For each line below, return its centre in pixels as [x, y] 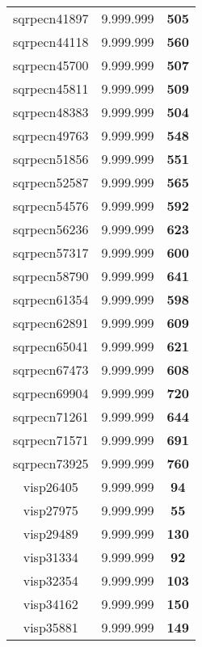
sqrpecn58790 [51, 276]
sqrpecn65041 [51, 346]
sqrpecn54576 [51, 206]
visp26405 [50, 487]
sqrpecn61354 [51, 299]
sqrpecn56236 [51, 229]
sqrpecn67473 [51, 370]
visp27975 [50, 510]
